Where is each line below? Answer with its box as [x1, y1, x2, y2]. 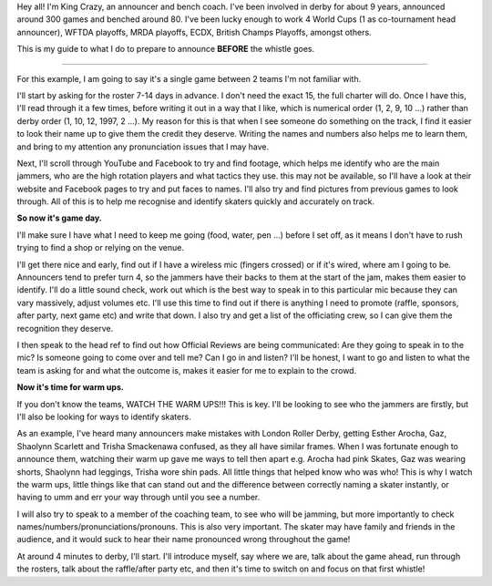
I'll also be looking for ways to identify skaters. [16, 411, 191, 422]
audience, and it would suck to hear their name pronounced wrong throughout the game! [16, 534, 351, 545]
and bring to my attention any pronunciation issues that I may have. [16, 141, 270, 152]
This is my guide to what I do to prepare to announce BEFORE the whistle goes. [16, 44, 315, 55]
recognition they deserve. [16, 323, 114, 334]
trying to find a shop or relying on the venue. [16, 242, 185, 253]
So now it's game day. [16, 212, 102, 223]
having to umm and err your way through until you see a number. [16, 492, 261, 503]
